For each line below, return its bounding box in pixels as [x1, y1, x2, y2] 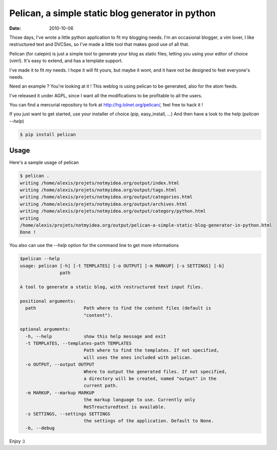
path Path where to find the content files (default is [25, 305, 212, 311]
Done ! [20, 229, 36, 235]
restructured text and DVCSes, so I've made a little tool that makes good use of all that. [9, 41, 190, 47]
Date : [9, 25, 21, 31]
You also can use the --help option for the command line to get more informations [9, 242, 179, 248]
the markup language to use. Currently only [83, 397, 195, 403]
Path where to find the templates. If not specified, [83, 348, 219, 353]
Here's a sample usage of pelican [9, 159, 79, 166]
